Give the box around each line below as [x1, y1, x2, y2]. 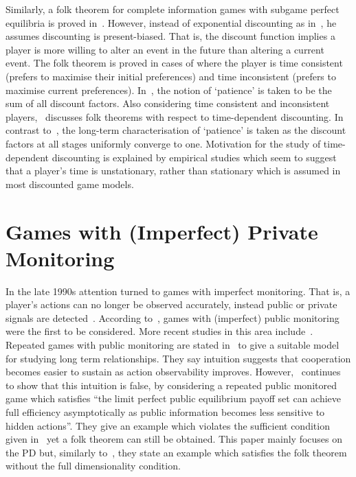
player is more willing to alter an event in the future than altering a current [5, 42, 324, 56]
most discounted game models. [5, 176, 134, 191]
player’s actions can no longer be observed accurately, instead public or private [5, 297, 337, 312]
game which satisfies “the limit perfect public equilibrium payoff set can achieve [5, 391, 342, 406]
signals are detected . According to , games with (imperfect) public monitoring [5, 310, 340, 325]
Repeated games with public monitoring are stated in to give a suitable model [5, 338, 340, 351]
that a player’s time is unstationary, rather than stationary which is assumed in [5, 163, 341, 178]
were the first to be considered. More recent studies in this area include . [5, 324, 313, 338]
